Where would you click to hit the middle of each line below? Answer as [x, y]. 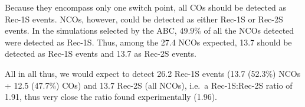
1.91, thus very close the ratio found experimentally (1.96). [111, 97]
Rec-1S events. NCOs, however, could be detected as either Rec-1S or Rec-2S [144, 19]
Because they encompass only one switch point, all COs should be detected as [146, 7]
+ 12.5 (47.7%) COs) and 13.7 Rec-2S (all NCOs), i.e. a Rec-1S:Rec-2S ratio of [149, 85]
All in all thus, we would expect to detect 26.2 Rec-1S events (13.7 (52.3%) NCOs [153, 73]
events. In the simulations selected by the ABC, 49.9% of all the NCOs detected [150, 30]
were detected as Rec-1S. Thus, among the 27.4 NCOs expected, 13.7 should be [148, 42]
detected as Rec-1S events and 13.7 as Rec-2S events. [101, 54]
